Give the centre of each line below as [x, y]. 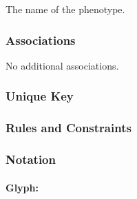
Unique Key [40, 96]
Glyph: [22, 187]
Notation [31, 159]
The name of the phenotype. [65, 9]
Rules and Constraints [68, 128]
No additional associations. [62, 65]
